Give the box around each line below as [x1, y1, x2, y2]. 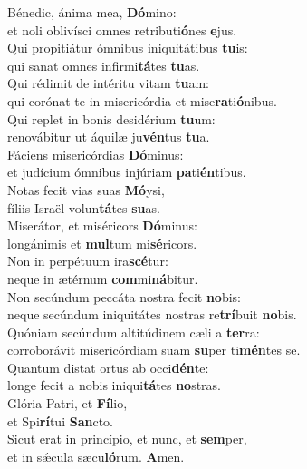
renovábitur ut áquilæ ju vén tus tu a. [7, 127, 210, 146]
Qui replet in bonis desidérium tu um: [7, 109, 216, 128]
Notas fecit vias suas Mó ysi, [7, 180, 165, 199]
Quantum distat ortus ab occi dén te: [7, 357, 209, 376]
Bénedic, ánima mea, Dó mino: [7, 3, 177, 21]
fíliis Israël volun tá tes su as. [7, 198, 160, 217]
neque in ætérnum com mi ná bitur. [7, 269, 198, 288]
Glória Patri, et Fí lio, [7, 394, 128, 413]
